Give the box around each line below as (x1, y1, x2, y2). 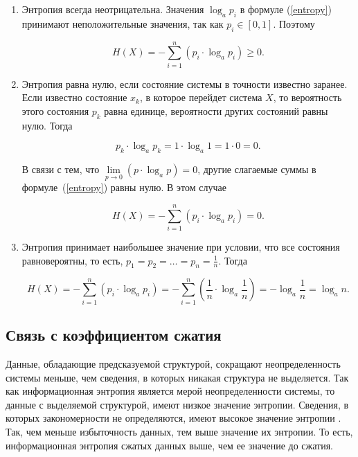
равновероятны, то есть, (21, 253, 123, 267)
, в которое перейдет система (139, 90, 262, 105)
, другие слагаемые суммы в (197, 162, 316, 177)
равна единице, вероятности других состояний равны (104, 103, 328, 118)
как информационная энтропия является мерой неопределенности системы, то (6, 384, 335, 398)
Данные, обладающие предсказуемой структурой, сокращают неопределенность (6, 356, 341, 370)
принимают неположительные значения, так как (21, 16, 224, 30)
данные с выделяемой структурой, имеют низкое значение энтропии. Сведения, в (6, 397, 349, 411)
